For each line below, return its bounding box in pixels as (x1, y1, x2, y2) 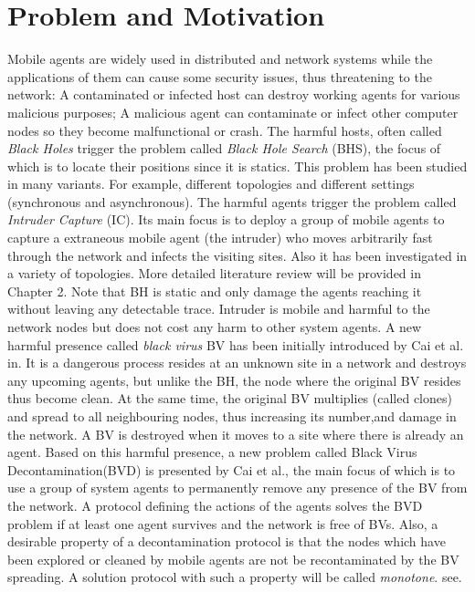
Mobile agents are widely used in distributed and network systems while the (7, 49, 433, 68)
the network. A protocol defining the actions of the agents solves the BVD (7, 495, 423, 514)
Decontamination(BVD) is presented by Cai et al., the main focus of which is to (7, 460, 456, 479)
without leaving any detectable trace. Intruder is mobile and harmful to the (7, 299, 430, 318)
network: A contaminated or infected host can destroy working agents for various (7, 85, 460, 104)
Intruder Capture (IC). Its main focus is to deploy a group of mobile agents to (7, 210, 445, 229)
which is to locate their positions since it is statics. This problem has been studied (7, 156, 468, 175)
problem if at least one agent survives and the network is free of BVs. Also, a (7, 514, 438, 533)
